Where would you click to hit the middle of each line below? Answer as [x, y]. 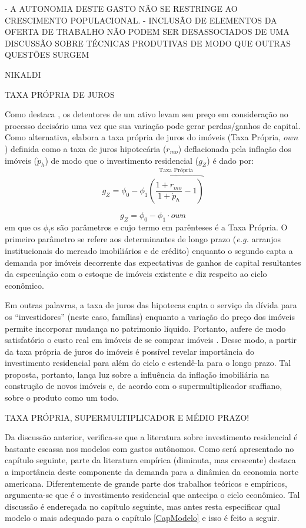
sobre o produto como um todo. [62, 397]
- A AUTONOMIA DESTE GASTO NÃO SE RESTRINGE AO [121, 8]
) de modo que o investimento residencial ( [122, 160]
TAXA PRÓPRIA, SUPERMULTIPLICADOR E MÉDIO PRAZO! [127, 417]
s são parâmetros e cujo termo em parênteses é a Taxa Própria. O [169, 227]
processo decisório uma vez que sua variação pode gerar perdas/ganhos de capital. [153, 125]
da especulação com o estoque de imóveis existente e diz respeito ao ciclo [136, 274]
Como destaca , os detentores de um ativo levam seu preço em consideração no [147, 114]
